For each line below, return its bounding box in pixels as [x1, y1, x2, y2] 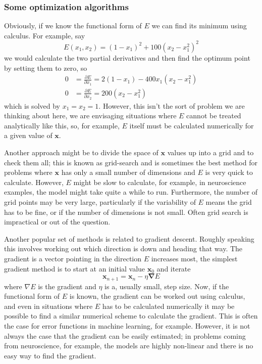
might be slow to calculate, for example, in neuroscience [73, 176, 246, 187]
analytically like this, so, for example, [4, 120, 120, 130]
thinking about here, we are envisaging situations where [4, 110, 177, 121]
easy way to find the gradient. [4, 350, 96, 360]
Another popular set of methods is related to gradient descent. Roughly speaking [4, 233, 254, 244]
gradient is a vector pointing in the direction [4, 253, 142, 263]
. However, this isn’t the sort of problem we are [98, 100, 245, 111]
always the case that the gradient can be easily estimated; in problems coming [4, 330, 246, 341]
